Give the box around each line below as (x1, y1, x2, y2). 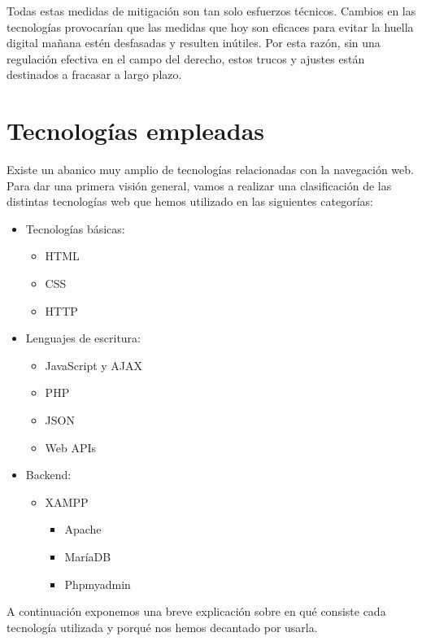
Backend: (25, 466, 72, 483)
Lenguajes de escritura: (25, 329, 141, 347)
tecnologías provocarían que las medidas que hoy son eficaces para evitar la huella (7, 18, 414, 35)
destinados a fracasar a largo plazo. (7, 66, 182, 83)
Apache (64, 521, 102, 538)
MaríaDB (64, 548, 111, 565)
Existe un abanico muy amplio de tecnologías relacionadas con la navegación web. (7, 161, 414, 178)
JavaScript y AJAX (45, 356, 143, 373)
